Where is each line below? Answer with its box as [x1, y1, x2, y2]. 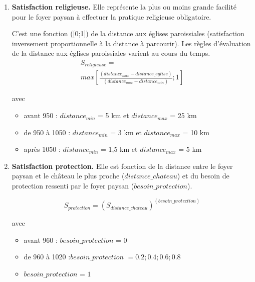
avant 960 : [24, 234, 58, 245]
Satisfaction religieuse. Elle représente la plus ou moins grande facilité [12, 2, 237, 12]
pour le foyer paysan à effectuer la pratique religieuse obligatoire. [12, 11, 211, 22]
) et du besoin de [177, 170, 229, 181]
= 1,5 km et [100, 144, 138, 154]
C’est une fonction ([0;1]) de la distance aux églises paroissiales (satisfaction [12, 28, 244, 39]
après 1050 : [24, 144, 61, 154]
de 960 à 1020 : [24, 251, 71, 262]
